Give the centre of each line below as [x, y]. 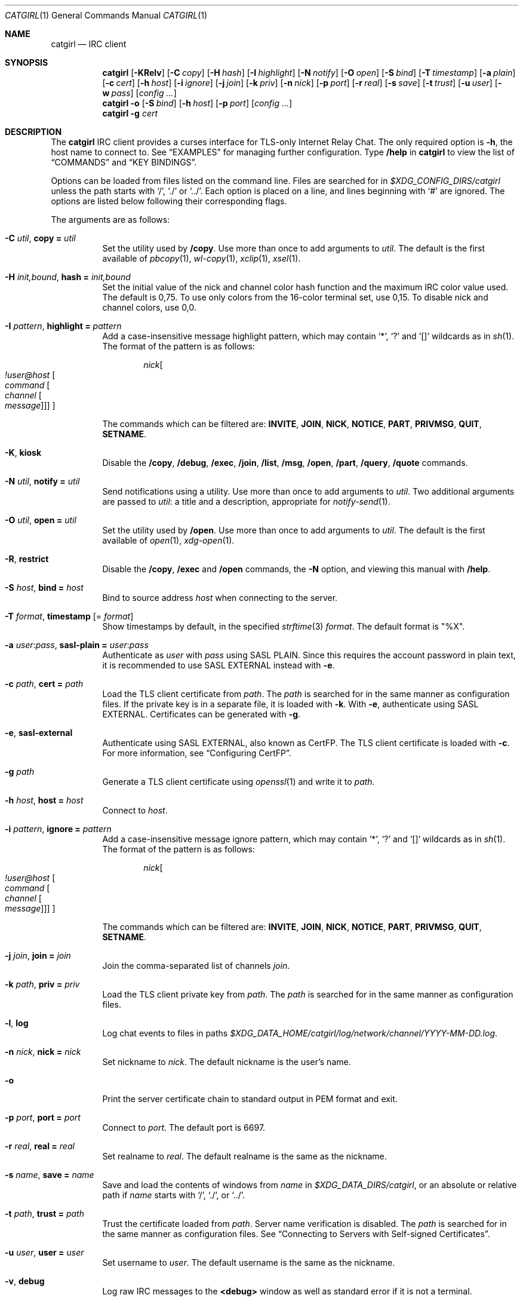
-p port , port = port [43, 1117]
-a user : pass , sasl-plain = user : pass [77, 645]
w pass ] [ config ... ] [139, 93]
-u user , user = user [44, 1252]
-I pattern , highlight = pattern [63, 326]
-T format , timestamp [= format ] [69, 616]
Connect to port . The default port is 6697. [184, 1127]
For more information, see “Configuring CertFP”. [197, 753]
